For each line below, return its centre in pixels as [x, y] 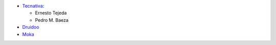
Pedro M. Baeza [52, 20]
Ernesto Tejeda [51, 13]
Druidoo [31, 27]
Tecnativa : [33, 6]
